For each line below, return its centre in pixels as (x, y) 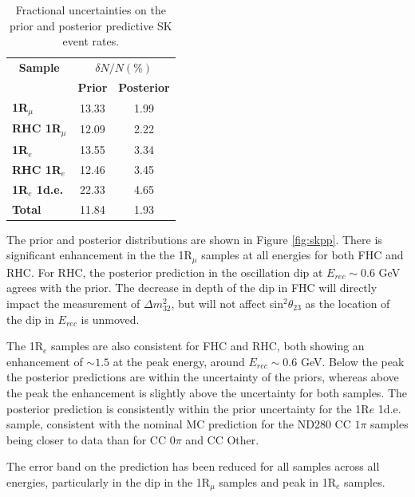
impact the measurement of (73, 303)
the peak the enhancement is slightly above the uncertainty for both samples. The (207, 392)
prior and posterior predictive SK (91, 25)
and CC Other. (222, 439)
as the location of (348, 303)
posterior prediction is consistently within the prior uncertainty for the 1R (188, 408)
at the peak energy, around (179, 361)
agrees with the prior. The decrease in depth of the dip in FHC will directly (192, 288)
